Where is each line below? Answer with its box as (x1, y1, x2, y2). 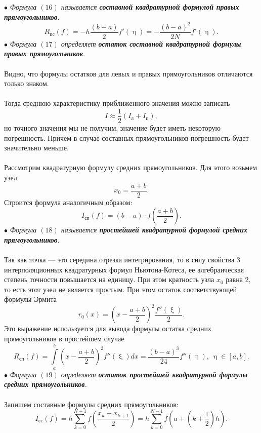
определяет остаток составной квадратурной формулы (61, 38, 241, 49)
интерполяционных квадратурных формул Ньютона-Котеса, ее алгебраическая (4, 264, 244, 274)
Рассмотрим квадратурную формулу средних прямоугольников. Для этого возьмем (4, 162, 257, 173)
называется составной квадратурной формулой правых (61, 2, 239, 12)
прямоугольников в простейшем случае (4, 333, 124, 344)
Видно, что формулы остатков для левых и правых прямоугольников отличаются (4, 68, 253, 78)
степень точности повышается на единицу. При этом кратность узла (4, 274, 214, 285)
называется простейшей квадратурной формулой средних (61, 224, 247, 235)
